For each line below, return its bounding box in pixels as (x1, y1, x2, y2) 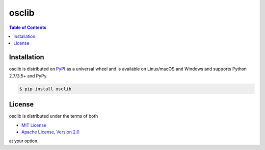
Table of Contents (9, 25, 47, 30)
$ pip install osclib (19, 86, 72, 92)
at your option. (9, 138, 39, 144)
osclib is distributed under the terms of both (9, 113, 98, 119)
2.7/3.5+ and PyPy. (9, 73, 48, 78)
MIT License (21, 122, 47, 128)
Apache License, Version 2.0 (21, 129, 79, 135)
